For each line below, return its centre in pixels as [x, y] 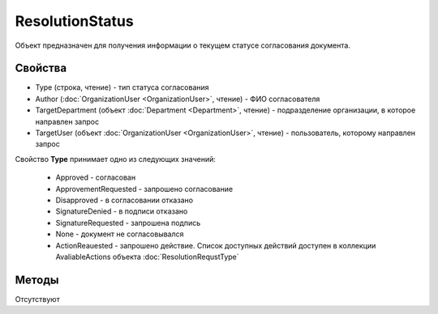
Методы [37, 280]
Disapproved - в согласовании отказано [125, 200]
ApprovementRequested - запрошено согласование [144, 189]
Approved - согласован [96, 177]
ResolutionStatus [74, 21]
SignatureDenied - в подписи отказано [122, 211]
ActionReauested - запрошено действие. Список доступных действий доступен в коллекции [216, 245]
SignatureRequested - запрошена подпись [128, 223]
